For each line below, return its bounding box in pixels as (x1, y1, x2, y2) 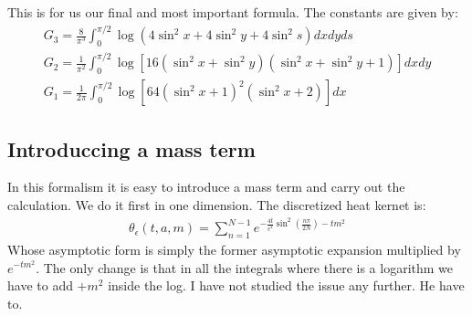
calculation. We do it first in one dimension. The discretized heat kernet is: (7, 195, 426, 215)
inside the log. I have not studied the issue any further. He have (108, 276, 465, 295)
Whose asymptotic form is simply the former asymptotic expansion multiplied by (7, 239, 461, 258)
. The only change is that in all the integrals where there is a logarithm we (36, 258, 454, 277)
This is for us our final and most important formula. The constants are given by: (7, 3, 458, 21)
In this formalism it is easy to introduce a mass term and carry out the (7, 177, 405, 196)
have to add (7, 276, 73, 295)
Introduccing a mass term (7, 134, 256, 163)
